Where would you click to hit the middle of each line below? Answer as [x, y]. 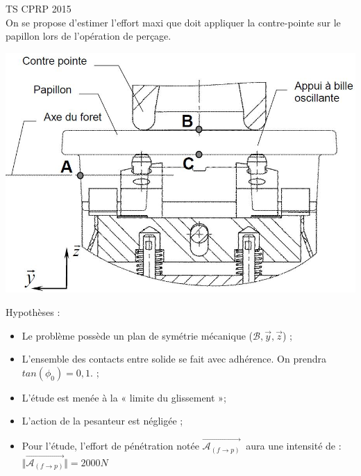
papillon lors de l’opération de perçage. [89, 36]
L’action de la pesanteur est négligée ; [102, 421]
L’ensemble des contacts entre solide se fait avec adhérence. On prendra [174, 359]
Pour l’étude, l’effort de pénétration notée [110, 446]
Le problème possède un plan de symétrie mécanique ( [137, 335]
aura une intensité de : [294, 446]
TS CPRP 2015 [39, 8]
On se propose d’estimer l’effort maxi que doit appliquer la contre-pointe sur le [173, 22]
